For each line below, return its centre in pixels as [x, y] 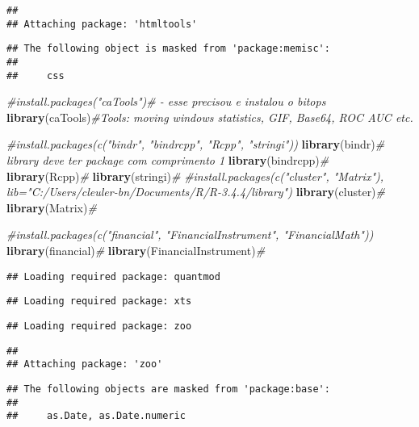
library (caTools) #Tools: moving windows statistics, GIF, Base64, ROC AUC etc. [210, 117]
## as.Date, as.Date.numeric [96, 416]
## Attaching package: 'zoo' [85, 364]
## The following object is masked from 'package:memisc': [168, 49]
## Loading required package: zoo [99, 326]
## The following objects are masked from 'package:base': [168, 389]
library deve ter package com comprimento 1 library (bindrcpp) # [168, 160]
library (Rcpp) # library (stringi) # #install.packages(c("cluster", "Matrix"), [195, 176]
